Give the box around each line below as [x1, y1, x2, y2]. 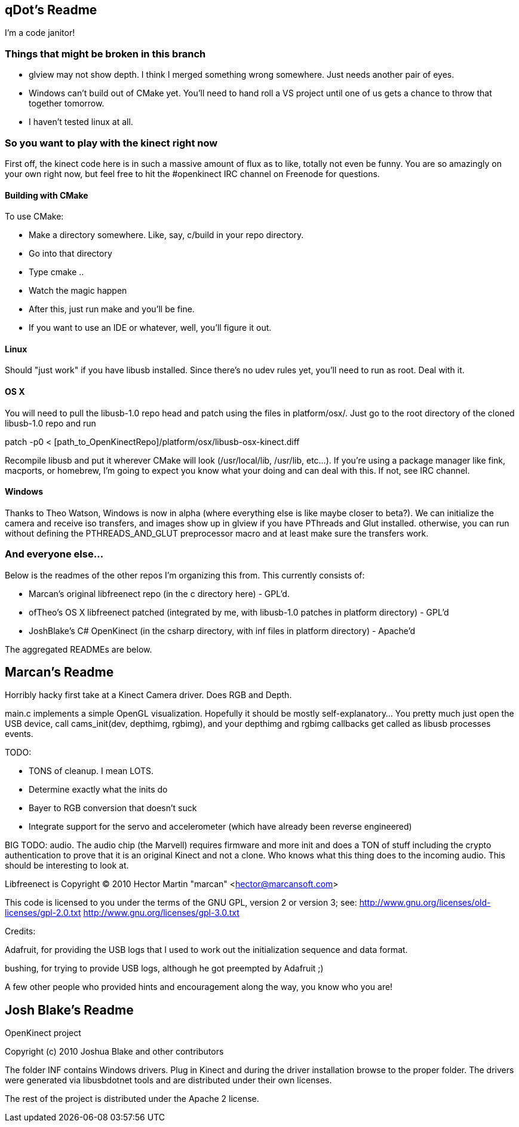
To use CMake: [5, 211, 64, 222]
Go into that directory [29, 248, 112, 259]
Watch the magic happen [29, 285, 127, 296]
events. [5, 729, 33, 739]
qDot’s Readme [5, 2, 97, 17]
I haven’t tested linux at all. [29, 117, 133, 127]
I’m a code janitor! [5, 28, 75, 38]
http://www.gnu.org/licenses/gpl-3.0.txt [83, 907, 239, 918]
